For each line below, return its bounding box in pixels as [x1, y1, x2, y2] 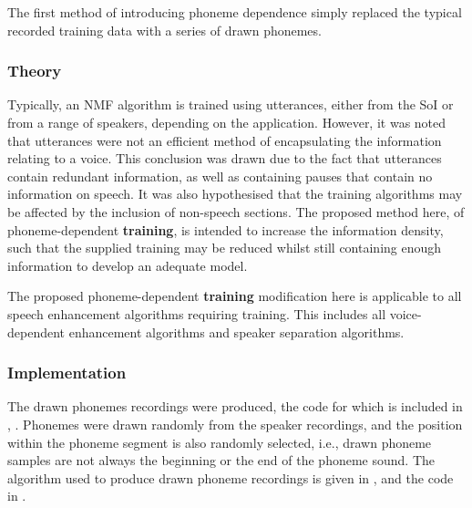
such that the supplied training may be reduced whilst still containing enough [7, 238, 442, 257]
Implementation [7, 361, 127, 384]
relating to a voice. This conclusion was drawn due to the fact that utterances [7, 149, 442, 168]
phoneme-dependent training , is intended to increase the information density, [7, 220, 444, 239]
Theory [7, 59, 62, 82]
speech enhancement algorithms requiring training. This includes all [7, 304, 386, 323]
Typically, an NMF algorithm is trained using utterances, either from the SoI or [7, 95, 454, 114]
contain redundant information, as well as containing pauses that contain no [7, 166, 433, 185]
